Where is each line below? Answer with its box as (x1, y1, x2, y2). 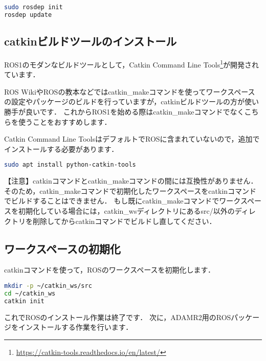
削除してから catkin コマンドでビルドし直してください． (32, 215, 216, 226)
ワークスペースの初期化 (4, 240, 121, 256)
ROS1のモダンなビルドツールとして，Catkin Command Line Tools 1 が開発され (4, 57, 259, 70)
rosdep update (4, 11, 52, 18)
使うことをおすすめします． (18, 116, 112, 127)
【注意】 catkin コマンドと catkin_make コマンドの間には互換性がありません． (4, 175, 258, 186)
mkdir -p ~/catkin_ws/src (4, 282, 92, 289)
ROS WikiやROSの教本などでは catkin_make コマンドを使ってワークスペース (4, 86, 255, 97)
